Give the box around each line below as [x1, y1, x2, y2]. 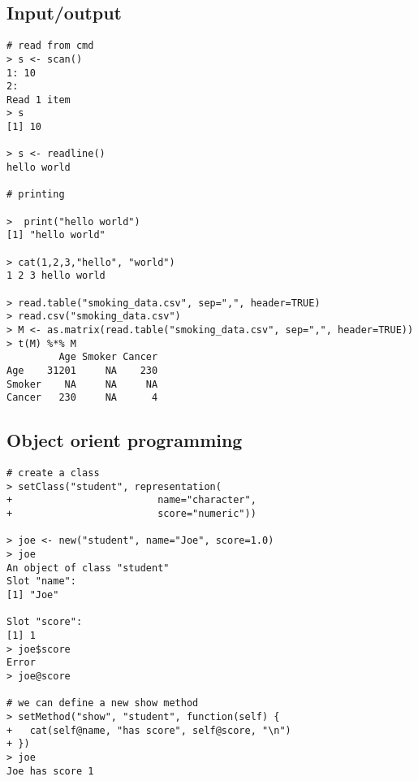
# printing [6, 189, 65, 201]
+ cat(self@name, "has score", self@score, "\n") [6, 724, 291, 736]
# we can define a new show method [6, 697, 199, 709]
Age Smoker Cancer [58, 351, 158, 363]
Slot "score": [6, 616, 83, 628]
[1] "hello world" [6, 229, 106, 241]
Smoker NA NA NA [6, 378, 158, 390]
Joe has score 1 [6, 765, 94, 777]
